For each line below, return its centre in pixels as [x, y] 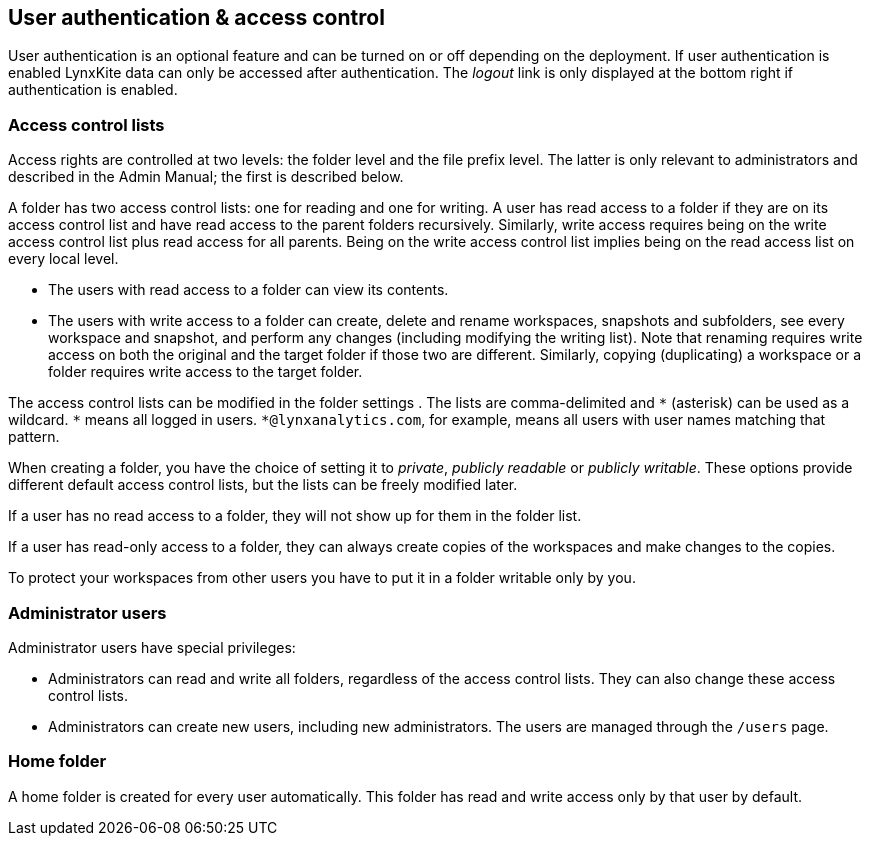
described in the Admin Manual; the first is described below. [206, 177]
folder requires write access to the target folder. [205, 372]
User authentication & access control [196, 17]
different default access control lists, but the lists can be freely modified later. [263, 485]
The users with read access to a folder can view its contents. [248, 290]
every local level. [63, 259]
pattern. [34, 437]
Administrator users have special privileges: [152, 647]
